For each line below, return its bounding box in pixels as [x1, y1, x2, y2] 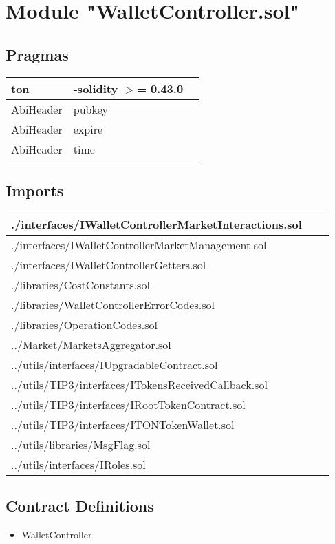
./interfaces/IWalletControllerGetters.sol [11, 256, 206, 273]
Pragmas [6, 43, 69, 65]
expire [73, 121, 103, 137]
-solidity [73, 80, 118, 96]
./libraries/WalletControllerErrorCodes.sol [11, 296, 215, 313]
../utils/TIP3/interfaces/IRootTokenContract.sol [11, 396, 246, 412]
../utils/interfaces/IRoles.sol [11, 456, 146, 472]
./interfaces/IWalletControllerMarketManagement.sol [11, 236, 267, 253]
